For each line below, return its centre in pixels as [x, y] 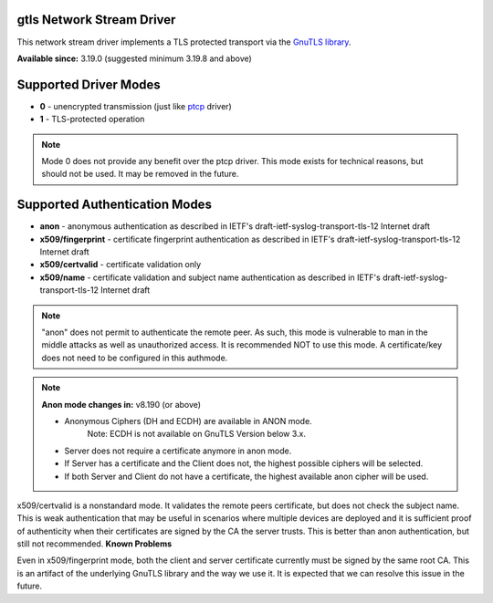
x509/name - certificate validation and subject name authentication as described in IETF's [210, 277]
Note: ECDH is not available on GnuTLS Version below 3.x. [196, 434]
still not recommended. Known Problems [94, 544]
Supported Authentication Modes [114, 205]
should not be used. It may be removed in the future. [140, 174]
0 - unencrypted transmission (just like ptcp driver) [136, 106]
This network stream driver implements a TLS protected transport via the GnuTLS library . [184, 42]
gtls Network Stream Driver [96, 20]
